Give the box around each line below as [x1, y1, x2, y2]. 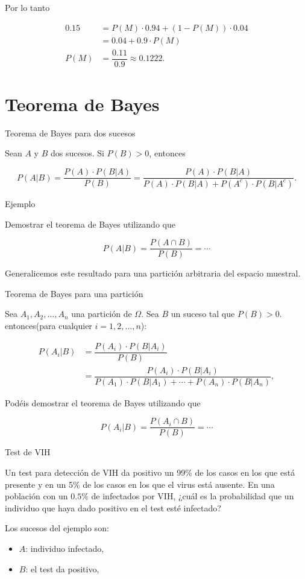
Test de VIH [5, 446, 51, 458]
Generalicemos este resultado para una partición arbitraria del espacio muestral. [5, 267, 301, 280]
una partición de [71, 307, 132, 320]
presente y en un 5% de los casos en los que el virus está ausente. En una [5, 478, 275, 490]
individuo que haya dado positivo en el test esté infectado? [5, 501, 221, 514]
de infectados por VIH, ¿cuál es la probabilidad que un [91, 490, 294, 502]
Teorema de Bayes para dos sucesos [5, 126, 136, 139]
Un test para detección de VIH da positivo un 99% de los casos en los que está [5, 466, 295, 479]
